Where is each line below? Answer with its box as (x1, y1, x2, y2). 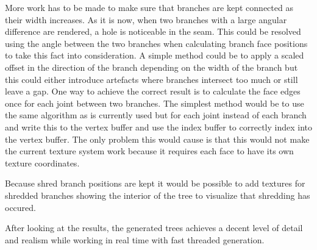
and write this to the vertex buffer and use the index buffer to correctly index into (5, 120, 312, 133)
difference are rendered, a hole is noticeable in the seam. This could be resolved (5, 25, 301, 38)
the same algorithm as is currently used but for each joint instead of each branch (5, 109, 307, 121)
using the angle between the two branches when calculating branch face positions (5, 37, 308, 49)
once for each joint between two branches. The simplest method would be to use (5, 96, 304, 109)
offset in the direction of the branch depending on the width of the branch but (5, 60, 298, 73)
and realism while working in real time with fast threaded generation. (5, 233, 265, 246)
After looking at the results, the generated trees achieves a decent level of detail (5, 221, 303, 234)
